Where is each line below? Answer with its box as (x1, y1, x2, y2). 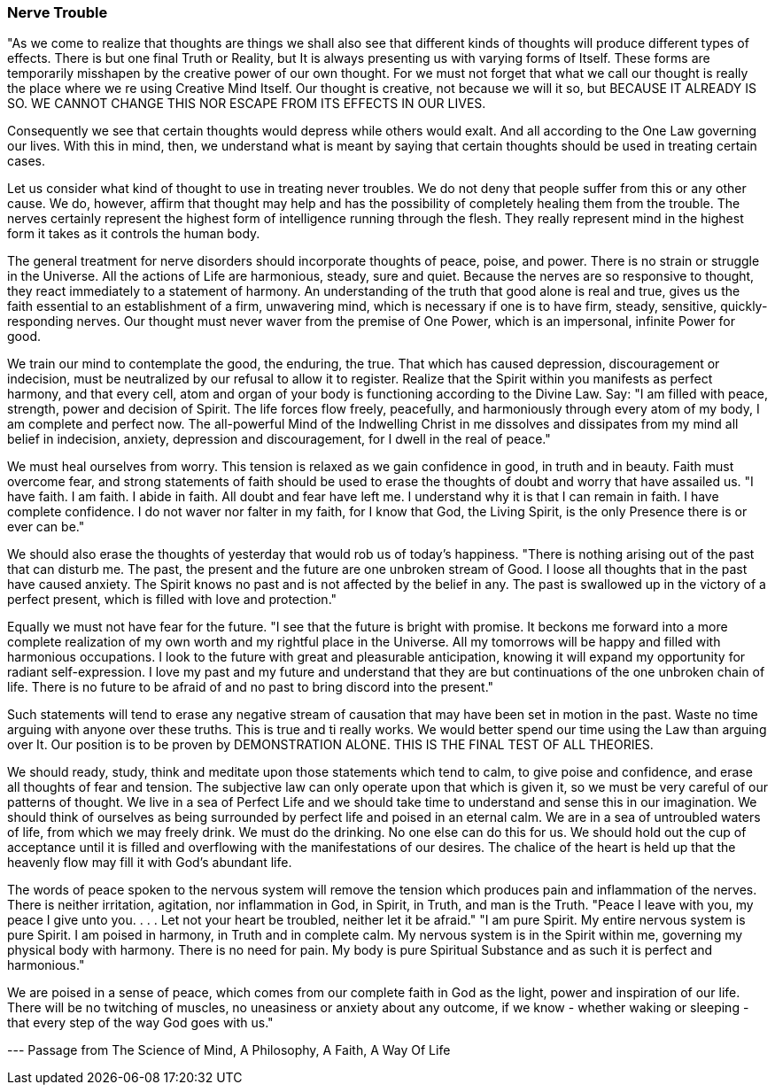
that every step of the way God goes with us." (7, 1015, 274, 1031)
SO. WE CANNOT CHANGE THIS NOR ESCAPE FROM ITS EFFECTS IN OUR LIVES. (7, 96, 486, 112)
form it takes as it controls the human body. (7, 226, 260, 242)
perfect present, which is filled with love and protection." (7, 592, 337, 608)
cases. (7, 153, 45, 169)
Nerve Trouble (7, 4, 108, 21)
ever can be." (7, 519, 85, 535)
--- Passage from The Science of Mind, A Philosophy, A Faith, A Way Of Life (7, 1042, 451, 1058)
